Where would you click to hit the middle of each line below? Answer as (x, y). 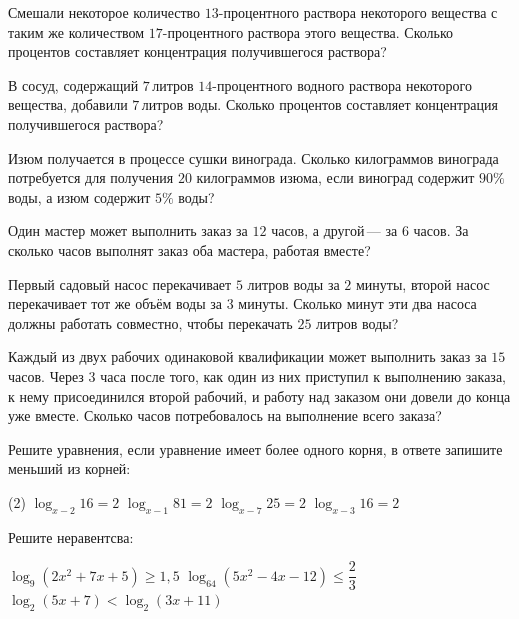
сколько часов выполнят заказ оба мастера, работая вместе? (189, 249)
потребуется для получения (91, 177)
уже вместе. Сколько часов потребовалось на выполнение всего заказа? (225, 415)
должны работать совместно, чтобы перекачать (150, 322)
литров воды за (293, 283)
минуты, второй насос (422, 283)
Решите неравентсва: (71, 536)
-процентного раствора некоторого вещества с (358, 12)
